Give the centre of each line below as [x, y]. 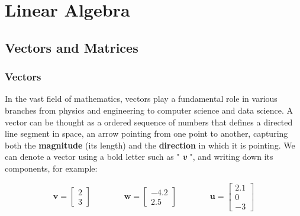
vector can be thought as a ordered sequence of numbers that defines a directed [149, 122]
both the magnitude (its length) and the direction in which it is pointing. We [150, 145]
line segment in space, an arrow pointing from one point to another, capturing [146, 133]
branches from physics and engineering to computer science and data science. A [149, 110]
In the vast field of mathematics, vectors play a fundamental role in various [141, 99]
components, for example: [51, 168]
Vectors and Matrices [72, 47]
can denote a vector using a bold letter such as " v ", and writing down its [139, 157]
